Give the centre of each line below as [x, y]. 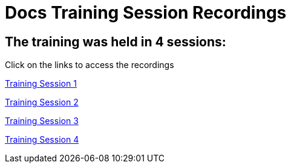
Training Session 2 [42, 102]
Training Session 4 [42, 140]
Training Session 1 [41, 84]
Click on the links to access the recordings [90, 65]
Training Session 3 [42, 121]
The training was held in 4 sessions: [116, 42]
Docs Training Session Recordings [146, 13]
